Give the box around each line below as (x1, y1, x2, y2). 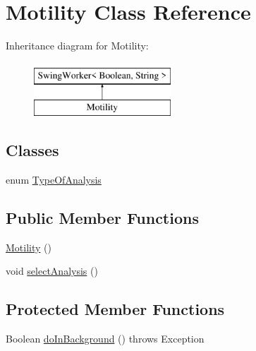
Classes (6, 139, 59, 161)
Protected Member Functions (6, 298, 225, 320)
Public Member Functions (6, 207, 199, 229)
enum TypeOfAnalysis (6, 172, 102, 187)
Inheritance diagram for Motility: (6, 38, 149, 53)
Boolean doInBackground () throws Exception (6, 331, 205, 346)
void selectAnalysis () (6, 263, 98, 278)
